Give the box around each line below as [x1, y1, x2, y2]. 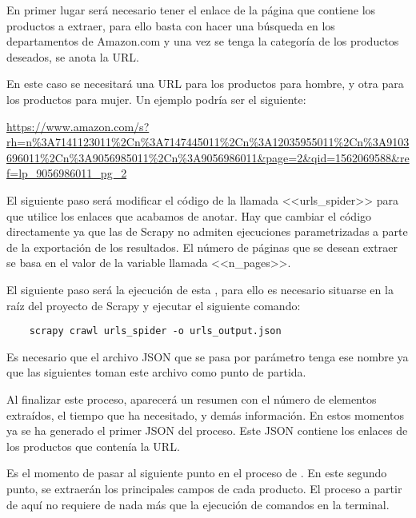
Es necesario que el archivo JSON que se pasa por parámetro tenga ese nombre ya [6, 348, 409, 365]
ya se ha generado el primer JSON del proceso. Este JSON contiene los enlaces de [6, 422, 408, 439]
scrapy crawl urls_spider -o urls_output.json [29, 325, 282, 337]
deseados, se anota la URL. [6, 48, 139, 65]
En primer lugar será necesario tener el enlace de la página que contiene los [6, 2, 376, 18]
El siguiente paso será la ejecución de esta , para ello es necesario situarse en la [6, 281, 394, 297]
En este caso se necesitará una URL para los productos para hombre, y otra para [6, 75, 404, 92]
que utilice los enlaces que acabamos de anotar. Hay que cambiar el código [6, 207, 372, 224]
